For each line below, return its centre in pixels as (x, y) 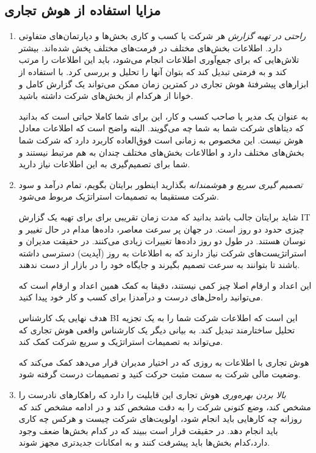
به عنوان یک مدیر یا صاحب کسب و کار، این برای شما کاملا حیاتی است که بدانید (163, 116)
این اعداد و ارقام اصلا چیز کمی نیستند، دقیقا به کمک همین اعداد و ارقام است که (165, 285)
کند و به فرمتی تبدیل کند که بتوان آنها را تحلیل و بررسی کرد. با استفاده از (153, 71)
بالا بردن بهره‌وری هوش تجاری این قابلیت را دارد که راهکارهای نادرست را (152, 395)
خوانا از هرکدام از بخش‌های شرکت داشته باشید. (106, 96)
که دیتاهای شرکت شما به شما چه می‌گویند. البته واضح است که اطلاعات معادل (161, 128)
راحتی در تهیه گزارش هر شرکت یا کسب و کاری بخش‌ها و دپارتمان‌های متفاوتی (162, 36)
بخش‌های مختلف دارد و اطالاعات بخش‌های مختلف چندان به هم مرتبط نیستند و (161, 152)
